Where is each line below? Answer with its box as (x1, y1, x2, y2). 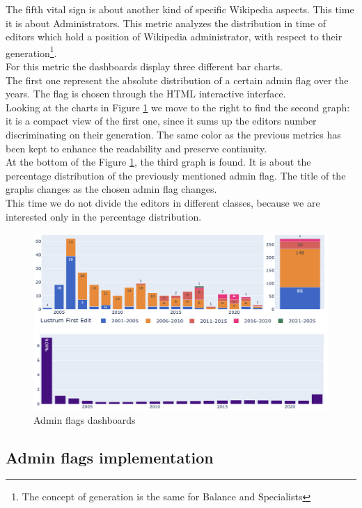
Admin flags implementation (6, 446, 214, 468)
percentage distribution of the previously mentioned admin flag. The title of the (6, 168, 346, 182)
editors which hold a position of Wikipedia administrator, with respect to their (6, 29, 343, 44)
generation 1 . (6, 43, 57, 60)
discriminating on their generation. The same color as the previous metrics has (6, 127, 341, 141)
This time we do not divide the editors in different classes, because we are (6, 195, 320, 209)
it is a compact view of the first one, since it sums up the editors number (6, 113, 317, 128)
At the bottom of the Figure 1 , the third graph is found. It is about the (6, 154, 311, 169)
